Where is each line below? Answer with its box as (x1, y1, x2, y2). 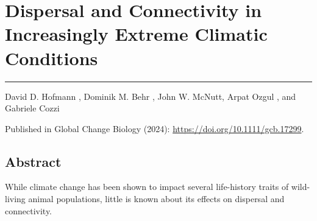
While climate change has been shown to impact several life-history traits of (5, 180, 289, 193)
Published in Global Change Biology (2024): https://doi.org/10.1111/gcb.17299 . (5, 122, 304, 135)
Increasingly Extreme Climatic (5, 21, 268, 46)
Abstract (5, 152, 62, 170)
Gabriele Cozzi (5, 102, 60, 114)
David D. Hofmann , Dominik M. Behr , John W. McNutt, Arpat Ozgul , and (5, 89, 296, 102)
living (5, 192, 26, 205)
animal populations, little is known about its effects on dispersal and (28, 192, 285, 205)
